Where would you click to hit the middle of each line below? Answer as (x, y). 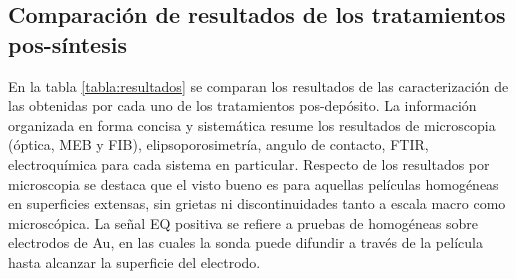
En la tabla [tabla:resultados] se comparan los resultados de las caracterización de (258, 85)
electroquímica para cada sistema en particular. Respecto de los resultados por (249, 163)
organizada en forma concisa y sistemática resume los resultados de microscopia (252, 124)
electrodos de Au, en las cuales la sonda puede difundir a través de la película (245, 242)
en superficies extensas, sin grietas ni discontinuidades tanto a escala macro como (257, 203)
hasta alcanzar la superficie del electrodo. (134, 261)
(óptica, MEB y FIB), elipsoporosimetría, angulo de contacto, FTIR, (218, 144)
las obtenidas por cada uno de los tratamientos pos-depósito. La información (242, 105)
